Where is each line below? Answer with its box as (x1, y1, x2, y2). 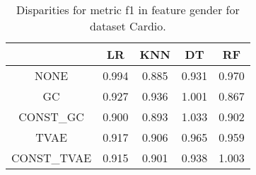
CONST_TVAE (11, 149, 92, 166)
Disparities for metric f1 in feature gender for (16, 1, 240, 18)
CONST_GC (18, 108, 84, 125)
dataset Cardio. (90, 18, 166, 34)
